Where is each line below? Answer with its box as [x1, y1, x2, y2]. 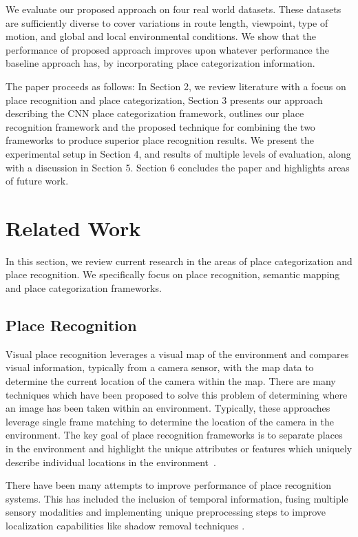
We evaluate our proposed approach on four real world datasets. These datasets [6, 2, 341, 16]
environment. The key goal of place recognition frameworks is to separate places [6, 428, 343, 442]
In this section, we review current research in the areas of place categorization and [6, 253, 352, 268]
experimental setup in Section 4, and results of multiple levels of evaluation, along [6, 146, 351, 160]
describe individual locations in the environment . [6, 454, 216, 469]
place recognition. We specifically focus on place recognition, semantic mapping [6, 267, 340, 282]
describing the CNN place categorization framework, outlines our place [6, 106, 304, 120]
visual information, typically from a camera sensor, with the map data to [6, 360, 314, 375]
